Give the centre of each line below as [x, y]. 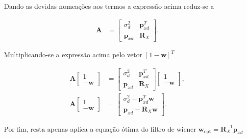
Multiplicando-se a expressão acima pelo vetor [73, 55]
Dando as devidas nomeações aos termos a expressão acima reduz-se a [109, 6]
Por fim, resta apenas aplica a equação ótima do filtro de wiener [100, 128]
